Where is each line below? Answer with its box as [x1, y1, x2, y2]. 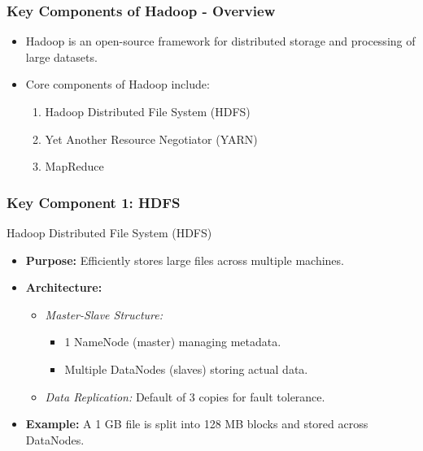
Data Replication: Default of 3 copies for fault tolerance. [45, 388, 325, 405]
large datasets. [25, 48, 98, 65]
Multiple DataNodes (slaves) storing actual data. [64, 360, 308, 377]
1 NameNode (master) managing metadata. [64, 333, 281, 350]
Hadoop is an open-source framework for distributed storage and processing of [25, 33, 416, 50]
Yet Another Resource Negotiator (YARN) [45, 130, 258, 147]
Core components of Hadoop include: [25, 76, 210, 93]
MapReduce [45, 158, 104, 175]
